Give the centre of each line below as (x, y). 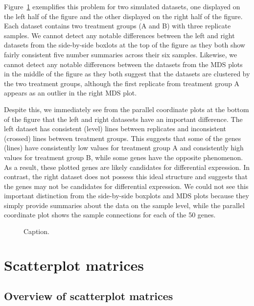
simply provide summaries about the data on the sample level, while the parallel (124, 205)
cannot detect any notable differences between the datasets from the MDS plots (123, 64)
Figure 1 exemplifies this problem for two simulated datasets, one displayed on (122, 6)
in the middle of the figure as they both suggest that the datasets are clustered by (127, 74)
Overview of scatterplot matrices (89, 296)
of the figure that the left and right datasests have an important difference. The (123, 119)
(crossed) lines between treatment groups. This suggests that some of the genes (123, 138)
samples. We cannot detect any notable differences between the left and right (119, 35)
